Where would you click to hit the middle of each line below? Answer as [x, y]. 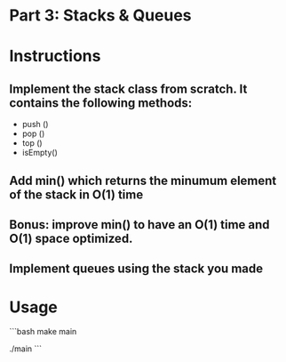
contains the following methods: [101, 103]
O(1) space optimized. [71, 238]
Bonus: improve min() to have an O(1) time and [139, 225]
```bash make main [43, 332]
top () [32, 143]
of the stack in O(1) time [76, 194]
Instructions [55, 56]
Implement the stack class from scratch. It [128, 88]
